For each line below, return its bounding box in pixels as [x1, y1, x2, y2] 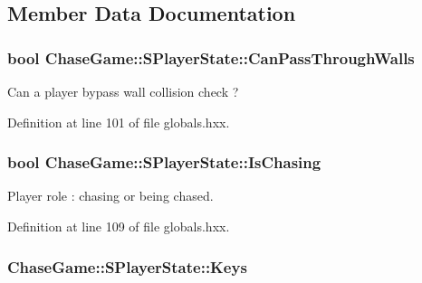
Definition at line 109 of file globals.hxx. [7, 217, 230, 235]
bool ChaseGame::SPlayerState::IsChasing [7, 151, 321, 174]
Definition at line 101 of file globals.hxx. [7, 112, 230, 131]
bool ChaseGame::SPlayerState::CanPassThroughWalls [7, 46, 415, 69]
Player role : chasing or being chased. [7, 186, 214, 205]
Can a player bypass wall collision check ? [7, 82, 239, 100]
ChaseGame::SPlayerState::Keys [7, 255, 247, 278]
